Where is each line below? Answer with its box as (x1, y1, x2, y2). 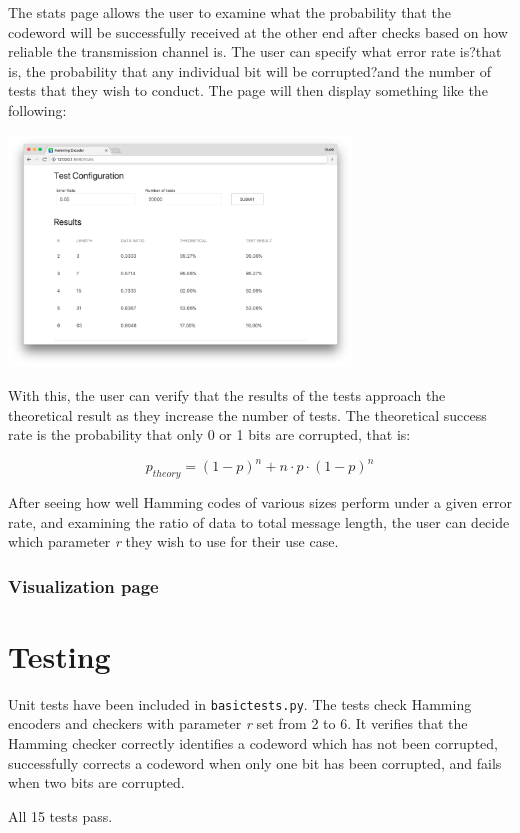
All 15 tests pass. (8, 805, 113, 826)
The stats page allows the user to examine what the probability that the (8, 2, 451, 22)
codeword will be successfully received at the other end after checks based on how (8, 21, 508, 42)
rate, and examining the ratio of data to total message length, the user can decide (8, 511, 510, 532)
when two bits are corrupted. (8, 772, 185, 793)
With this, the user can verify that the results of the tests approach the (8, 384, 446, 405)
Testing (8, 635, 111, 676)
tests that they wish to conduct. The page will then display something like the (8, 80, 488, 101)
